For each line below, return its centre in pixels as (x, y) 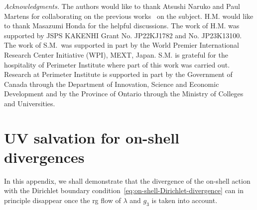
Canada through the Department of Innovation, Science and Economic (112, 84)
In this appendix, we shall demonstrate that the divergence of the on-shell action (127, 180)
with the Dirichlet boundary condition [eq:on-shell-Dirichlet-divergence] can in (124, 190)
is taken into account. (185, 200)
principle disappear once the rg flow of (63, 200)
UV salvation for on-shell (92, 137)
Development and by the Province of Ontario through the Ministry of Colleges (124, 94)
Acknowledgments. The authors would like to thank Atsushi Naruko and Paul (122, 6)
